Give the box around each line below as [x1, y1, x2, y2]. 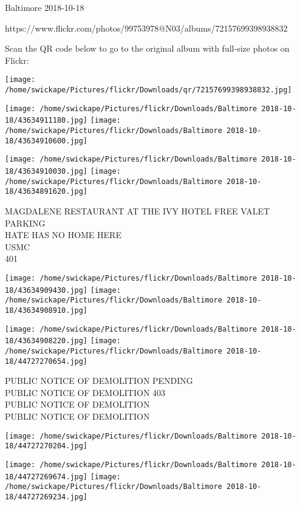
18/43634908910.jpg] [5, 306, 88, 315]
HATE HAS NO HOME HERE [5, 228, 121, 241]
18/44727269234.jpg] [5, 492, 88, 501]
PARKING [5, 216, 46, 229]
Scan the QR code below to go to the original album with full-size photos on [5, 42, 290, 55]
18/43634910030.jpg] [5, 166, 88, 176]
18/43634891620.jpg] [5, 187, 88, 196]
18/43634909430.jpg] [5, 285, 88, 295]
